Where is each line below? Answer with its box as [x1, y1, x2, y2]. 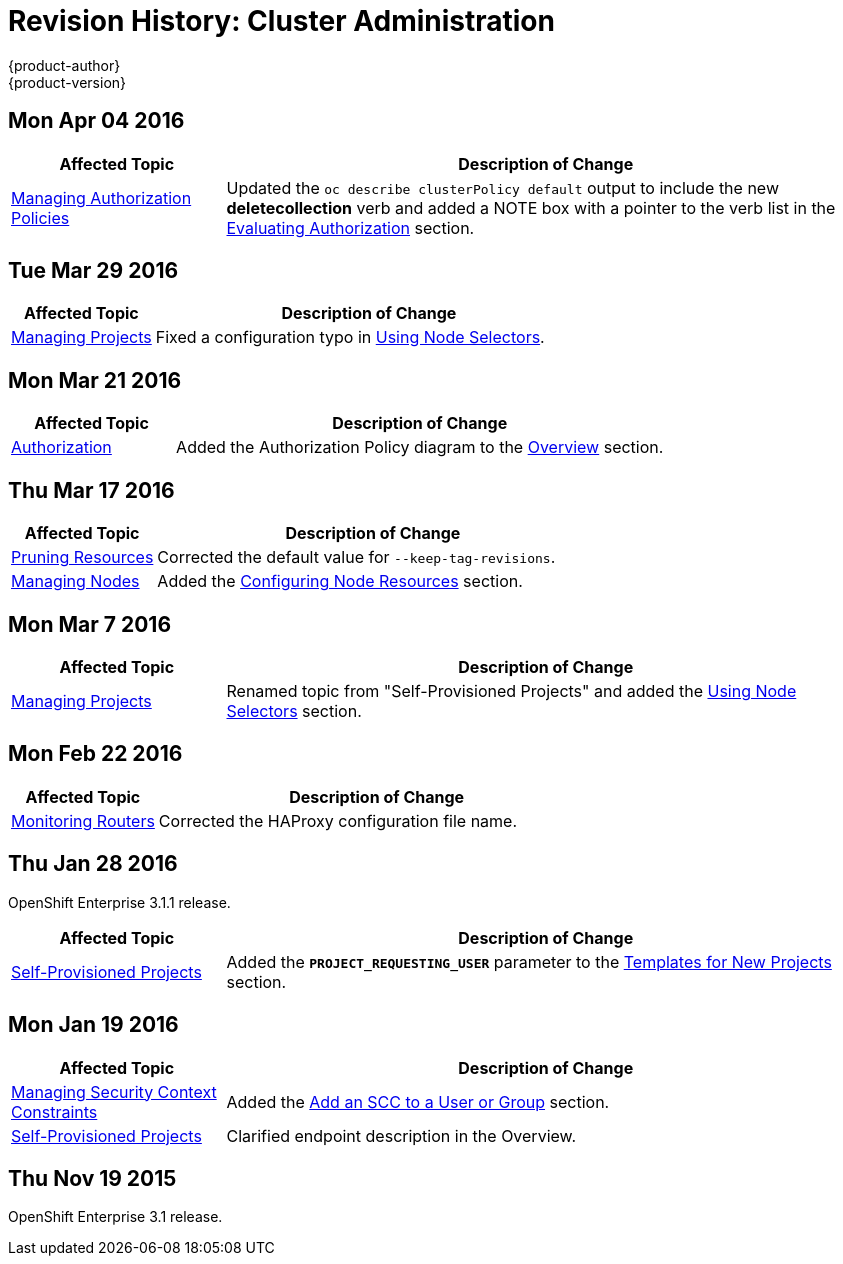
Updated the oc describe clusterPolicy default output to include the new [226, 177, 779, 198]
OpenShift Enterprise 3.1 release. [8, 1208, 223, 1226]
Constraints [11, 1101, 98, 1122]
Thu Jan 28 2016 [8, 851, 178, 877]
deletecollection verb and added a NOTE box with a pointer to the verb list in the [226, 197, 836, 218]
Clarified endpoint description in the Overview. [226, 1125, 577, 1146]
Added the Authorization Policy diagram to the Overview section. [176, 437, 664, 458]
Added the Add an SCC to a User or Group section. [226, 1091, 610, 1112]
